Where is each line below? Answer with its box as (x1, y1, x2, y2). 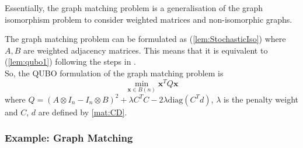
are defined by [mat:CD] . (38, 105, 127, 118)
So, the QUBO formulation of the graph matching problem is (5, 66, 224, 79)
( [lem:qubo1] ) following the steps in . (5, 55, 136, 68)
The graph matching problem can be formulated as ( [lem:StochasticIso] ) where (5, 33, 286, 45)
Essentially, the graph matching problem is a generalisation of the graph (5, 2, 263, 13)
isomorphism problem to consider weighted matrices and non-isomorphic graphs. (5, 13, 292, 25)
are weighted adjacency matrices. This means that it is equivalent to (23, 44, 268, 56)
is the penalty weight (223, 93, 298, 105)
